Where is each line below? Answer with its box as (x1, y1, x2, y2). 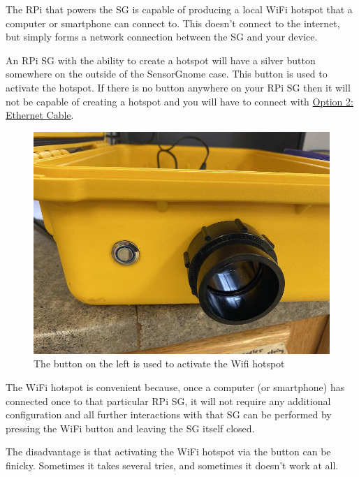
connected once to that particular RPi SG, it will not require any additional (6, 393, 331, 408)
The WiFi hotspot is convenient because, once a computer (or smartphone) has (6, 379, 345, 394)
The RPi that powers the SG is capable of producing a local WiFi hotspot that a (6, 2, 353, 16)
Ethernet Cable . (6, 108, 74, 122)
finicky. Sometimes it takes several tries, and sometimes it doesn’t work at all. (6, 457, 339, 472)
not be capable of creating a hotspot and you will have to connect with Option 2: (6, 94, 353, 108)
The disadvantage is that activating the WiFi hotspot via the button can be (6, 444, 331, 459)
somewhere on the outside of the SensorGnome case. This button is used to (6, 66, 328, 81)
